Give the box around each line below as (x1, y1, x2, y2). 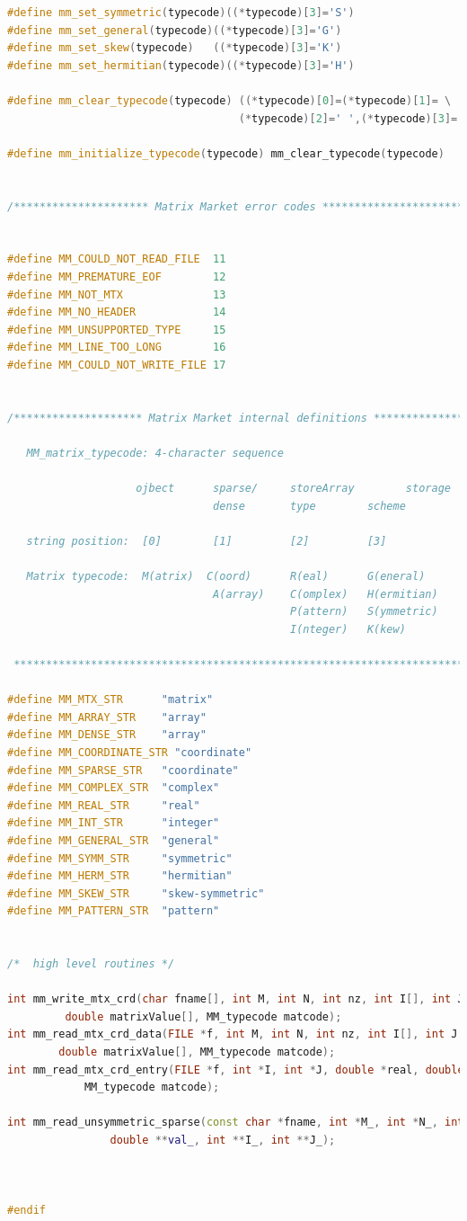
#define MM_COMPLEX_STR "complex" (7, 781, 220, 795)
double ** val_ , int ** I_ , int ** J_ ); (110, 1134, 336, 1146)
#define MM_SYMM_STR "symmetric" (7, 851, 233, 865)
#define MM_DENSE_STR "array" (7, 728, 207, 742)
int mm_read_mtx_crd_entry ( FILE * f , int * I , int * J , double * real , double (7, 1063, 464, 1076)
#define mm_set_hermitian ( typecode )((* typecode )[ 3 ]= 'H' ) (7, 58, 355, 72)
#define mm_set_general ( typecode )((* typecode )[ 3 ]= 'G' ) (7, 23, 342, 37)
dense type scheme (213, 499, 406, 512)
